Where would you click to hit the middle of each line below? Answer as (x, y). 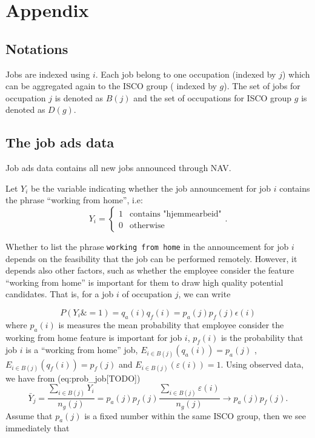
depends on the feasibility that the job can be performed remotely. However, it (151, 258)
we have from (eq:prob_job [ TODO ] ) (73, 378)
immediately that (38, 428)
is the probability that (262, 337)
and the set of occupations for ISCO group (213, 97)
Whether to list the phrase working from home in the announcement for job (147, 246)
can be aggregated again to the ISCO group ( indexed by (111, 86)
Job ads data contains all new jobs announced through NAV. (118, 168)
